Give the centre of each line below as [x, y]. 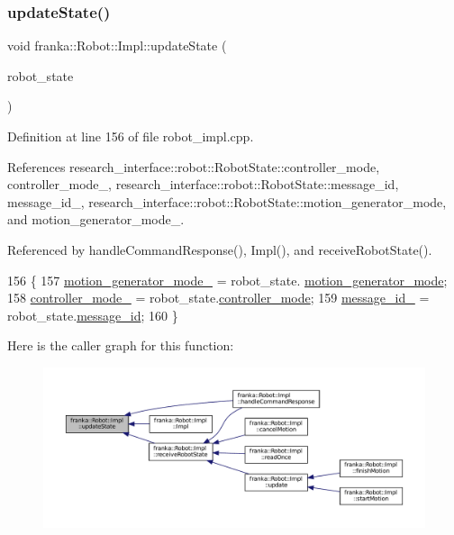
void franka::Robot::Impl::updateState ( [117, 45]
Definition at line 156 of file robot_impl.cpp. [131, 136]
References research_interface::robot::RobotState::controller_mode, [194, 166]
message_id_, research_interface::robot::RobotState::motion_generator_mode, [227, 201]
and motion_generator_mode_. [96, 219]
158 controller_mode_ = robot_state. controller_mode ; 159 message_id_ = [218, 298]
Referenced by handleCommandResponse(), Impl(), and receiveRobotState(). [220, 249]
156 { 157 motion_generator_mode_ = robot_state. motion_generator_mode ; [227, 280]
